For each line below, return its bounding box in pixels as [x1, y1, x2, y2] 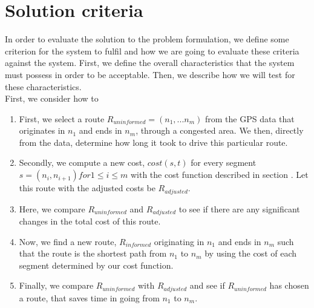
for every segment [191, 156, 257, 169]
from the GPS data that [204, 112, 295, 125]
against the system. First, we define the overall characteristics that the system [5, 56, 295, 69]
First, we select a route [19, 112, 105, 125]
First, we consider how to [5, 92, 99, 105]
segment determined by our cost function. [19, 258, 174, 271]
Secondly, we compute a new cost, [19, 156, 145, 169]
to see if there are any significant [178, 202, 300, 215]
